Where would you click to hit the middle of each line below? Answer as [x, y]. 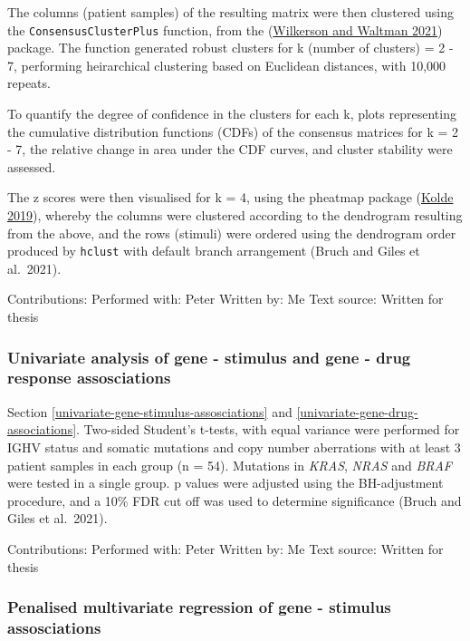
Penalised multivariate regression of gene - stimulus [199, 607]
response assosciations [89, 378]
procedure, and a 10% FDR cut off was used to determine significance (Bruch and [235, 500]
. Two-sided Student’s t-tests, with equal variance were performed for [268, 429]
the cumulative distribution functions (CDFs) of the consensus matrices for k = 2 [233, 131]
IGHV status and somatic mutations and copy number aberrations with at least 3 [234, 447]
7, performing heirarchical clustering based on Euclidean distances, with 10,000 [227, 65]
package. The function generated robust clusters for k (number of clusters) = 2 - [230, 48]
